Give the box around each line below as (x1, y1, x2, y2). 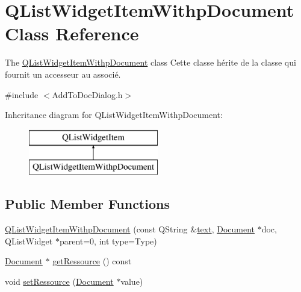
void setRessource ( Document (5, 275, 114, 287)
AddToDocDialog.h (52, 88, 123, 101)
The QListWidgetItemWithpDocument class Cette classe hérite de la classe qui (5, 56, 296, 69)
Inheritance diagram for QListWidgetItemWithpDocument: (5, 108, 223, 121)
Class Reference (5, 21, 139, 46)
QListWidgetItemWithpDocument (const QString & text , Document (5, 223, 255, 235)
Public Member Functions (5, 194, 170, 213)
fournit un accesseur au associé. (5, 67, 121, 80)
